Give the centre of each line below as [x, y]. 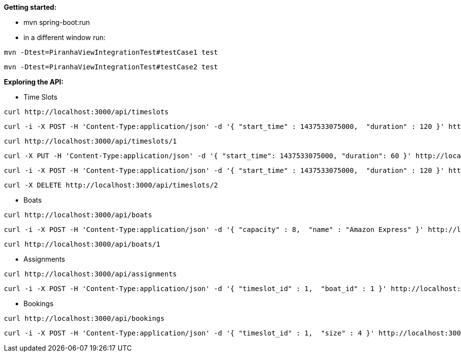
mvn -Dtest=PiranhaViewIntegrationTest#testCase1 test [111, 52]
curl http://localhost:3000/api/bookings [84, 318]
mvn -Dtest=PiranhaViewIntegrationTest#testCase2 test [111, 67]
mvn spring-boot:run [57, 22]
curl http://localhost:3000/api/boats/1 [82, 244]
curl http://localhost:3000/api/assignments [91, 274]
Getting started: [30, 7]
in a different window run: [64, 37]
